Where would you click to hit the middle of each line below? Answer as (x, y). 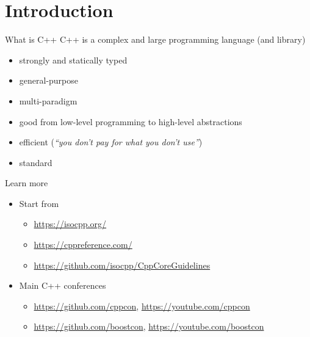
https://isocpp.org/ (70, 224)
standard (36, 162)
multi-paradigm (48, 100)
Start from (39, 203)
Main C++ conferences (63, 285)
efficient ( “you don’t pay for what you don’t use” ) (111, 142)
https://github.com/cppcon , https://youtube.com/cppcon (142, 306)
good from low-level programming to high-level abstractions (131, 121)
